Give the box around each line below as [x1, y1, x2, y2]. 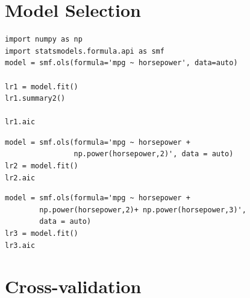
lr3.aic [5, 241, 36, 250]
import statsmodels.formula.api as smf [5, 46, 164, 55]
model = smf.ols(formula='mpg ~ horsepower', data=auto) [5, 59, 238, 68]
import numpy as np [5, 35, 83, 44]
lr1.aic [5, 118, 36, 127]
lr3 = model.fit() [5, 229, 78, 238]
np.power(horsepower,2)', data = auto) [73, 150, 234, 159]
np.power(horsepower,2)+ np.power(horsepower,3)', [39, 205, 246, 214]
